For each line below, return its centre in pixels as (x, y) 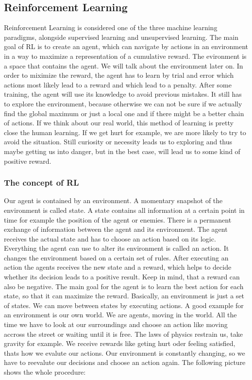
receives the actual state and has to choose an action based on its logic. (110, 238)
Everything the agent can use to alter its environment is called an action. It (117, 248)
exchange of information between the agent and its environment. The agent (116, 229)
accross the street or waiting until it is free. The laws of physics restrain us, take (124, 334)
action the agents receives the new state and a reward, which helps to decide (118, 267)
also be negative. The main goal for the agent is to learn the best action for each (124, 286)
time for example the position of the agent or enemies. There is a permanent (118, 219)
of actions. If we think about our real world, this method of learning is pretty (119, 123)
